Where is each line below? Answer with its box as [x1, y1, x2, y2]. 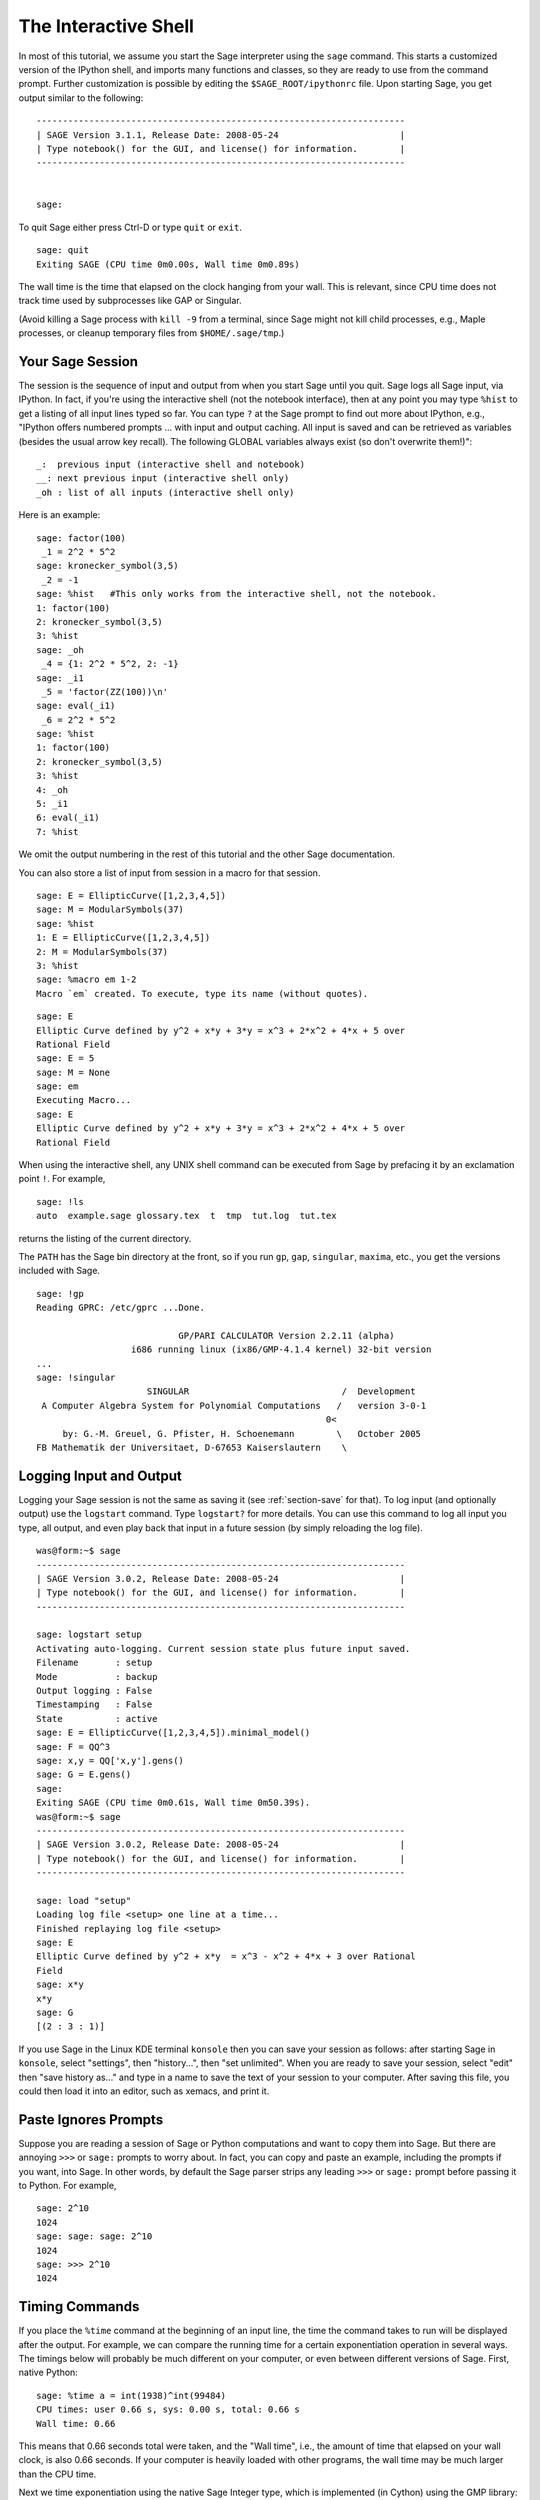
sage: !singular [36, 1372, 116, 1384]
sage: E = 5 [36, 1053, 95, 1064]
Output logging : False [36, 1685, 153, 1697]
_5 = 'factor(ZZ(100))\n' [41, 686, 169, 697]
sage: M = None [36, 1066, 111, 1078]
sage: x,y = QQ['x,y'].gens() [36, 1755, 185, 1766]
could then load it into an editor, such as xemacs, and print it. [18, 2085, 270, 2097]
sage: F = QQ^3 [36, 1741, 111, 1752]
